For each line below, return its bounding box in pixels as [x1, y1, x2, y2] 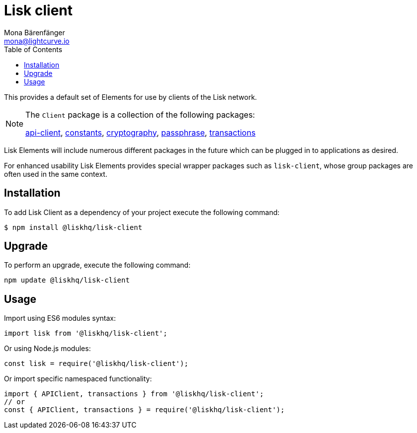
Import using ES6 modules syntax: [4, 314, 116, 323]
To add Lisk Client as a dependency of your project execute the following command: [4, 208, 280, 216]
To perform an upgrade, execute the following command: [4, 261, 191, 270]
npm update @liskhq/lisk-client [4, 276, 130, 285]
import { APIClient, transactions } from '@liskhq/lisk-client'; [4, 390, 264, 398]
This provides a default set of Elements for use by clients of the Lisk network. [4, 92, 257, 101]
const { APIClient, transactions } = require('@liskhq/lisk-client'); [4, 406, 285, 414]
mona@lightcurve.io [4, 36, 70, 45]
